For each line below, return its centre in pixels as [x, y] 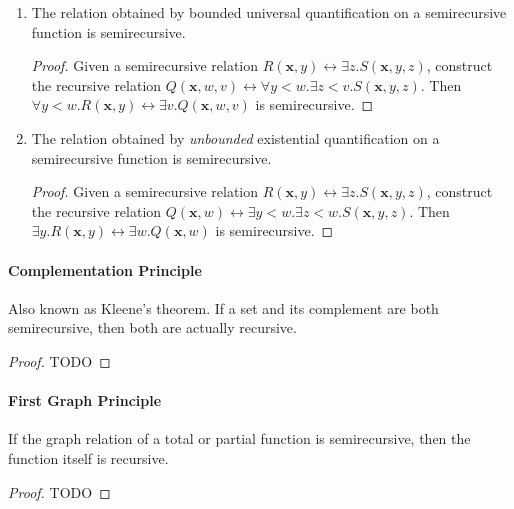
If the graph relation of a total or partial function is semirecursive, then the [239, 438]
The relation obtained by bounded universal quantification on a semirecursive [269, 12]
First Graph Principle [85, 400]
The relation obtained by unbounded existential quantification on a [235, 137]
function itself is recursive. [88, 457]
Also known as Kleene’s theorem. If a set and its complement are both [223, 307]
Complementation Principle [105, 269]
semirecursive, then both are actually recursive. [152, 327]
